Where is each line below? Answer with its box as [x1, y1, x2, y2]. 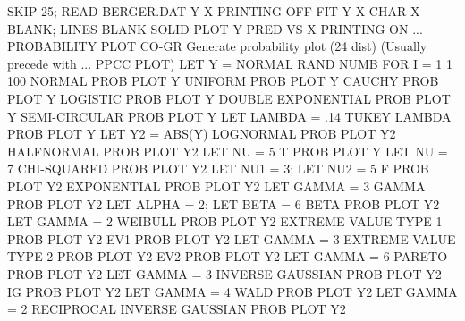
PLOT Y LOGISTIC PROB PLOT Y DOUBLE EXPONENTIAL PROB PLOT [7, 89, 451, 107]
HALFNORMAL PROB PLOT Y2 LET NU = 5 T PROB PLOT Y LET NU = [7, 141, 448, 160]
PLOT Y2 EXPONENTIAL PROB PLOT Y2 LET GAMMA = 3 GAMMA [7, 176, 426, 195]
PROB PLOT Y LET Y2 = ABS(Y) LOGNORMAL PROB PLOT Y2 [7, 124, 396, 143]
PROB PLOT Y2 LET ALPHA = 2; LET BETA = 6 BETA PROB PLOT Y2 [7, 194, 440, 213]
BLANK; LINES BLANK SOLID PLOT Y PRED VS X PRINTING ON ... [7, 19, 423, 38]
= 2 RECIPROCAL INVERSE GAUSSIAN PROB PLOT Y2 [7, 300, 346, 318]
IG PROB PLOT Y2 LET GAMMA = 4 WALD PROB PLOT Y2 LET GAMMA [7, 282, 458, 300]
